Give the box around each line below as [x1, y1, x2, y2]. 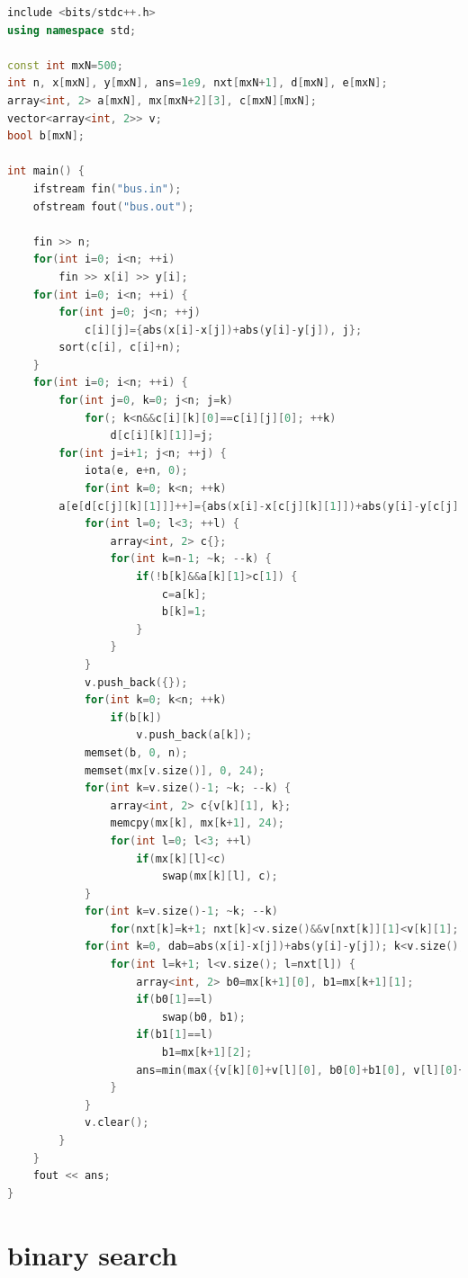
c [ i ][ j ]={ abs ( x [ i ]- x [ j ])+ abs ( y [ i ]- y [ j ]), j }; [84, 323, 363, 336]
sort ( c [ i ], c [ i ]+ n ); [58, 341, 182, 354]
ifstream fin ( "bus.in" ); [32, 182, 182, 195]
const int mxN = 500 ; [7, 58, 123, 72]
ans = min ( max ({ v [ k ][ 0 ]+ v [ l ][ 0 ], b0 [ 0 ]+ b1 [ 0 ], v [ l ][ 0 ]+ [136, 1063, 465, 1077]
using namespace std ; [7, 23, 137, 37]
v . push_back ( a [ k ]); [136, 728, 253, 742]
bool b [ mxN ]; [7, 130, 85, 143]
